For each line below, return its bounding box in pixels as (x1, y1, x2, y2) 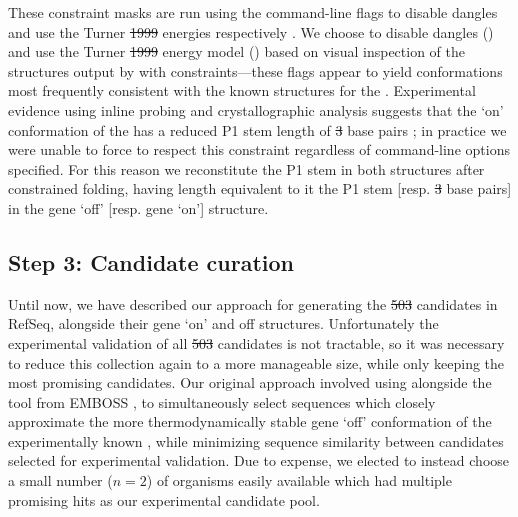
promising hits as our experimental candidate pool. (8, 489, 320, 510)
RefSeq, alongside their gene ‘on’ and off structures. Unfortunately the (8, 313, 439, 334)
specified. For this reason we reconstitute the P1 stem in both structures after (8, 158, 485, 179)
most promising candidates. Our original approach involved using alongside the (8, 372, 492, 393)
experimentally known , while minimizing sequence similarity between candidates (8, 430, 504, 451)
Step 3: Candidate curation (8, 246, 294, 277)
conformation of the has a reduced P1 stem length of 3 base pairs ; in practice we (8, 119, 507, 140)
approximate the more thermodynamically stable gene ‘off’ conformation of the (8, 411, 492, 432)
